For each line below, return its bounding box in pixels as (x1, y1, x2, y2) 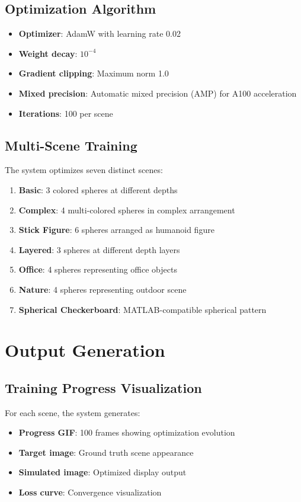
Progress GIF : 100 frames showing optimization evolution (18, 426, 235, 439)
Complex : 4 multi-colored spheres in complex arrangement (18, 203, 235, 216)
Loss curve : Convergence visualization (18, 486, 162, 498)
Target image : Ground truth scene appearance (18, 446, 194, 458)
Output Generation (5, 338, 165, 362)
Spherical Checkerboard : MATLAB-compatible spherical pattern (18, 303, 267, 315)
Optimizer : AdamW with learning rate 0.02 (18, 27, 181, 40)
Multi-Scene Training (5, 136, 137, 154)
